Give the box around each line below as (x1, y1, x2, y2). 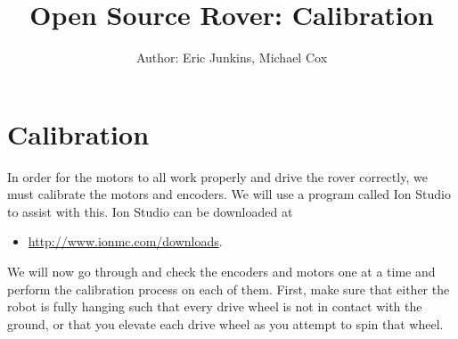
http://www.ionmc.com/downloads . (28, 232, 223, 251)
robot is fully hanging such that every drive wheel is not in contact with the (7, 297, 422, 316)
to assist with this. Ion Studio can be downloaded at (7, 202, 293, 220)
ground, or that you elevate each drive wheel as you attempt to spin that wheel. (7, 314, 444, 333)
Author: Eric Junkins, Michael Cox (135, 48, 328, 67)
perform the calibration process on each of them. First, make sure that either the (7, 279, 450, 298)
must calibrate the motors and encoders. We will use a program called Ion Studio (7, 185, 451, 203)
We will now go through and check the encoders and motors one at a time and (7, 262, 436, 281)
